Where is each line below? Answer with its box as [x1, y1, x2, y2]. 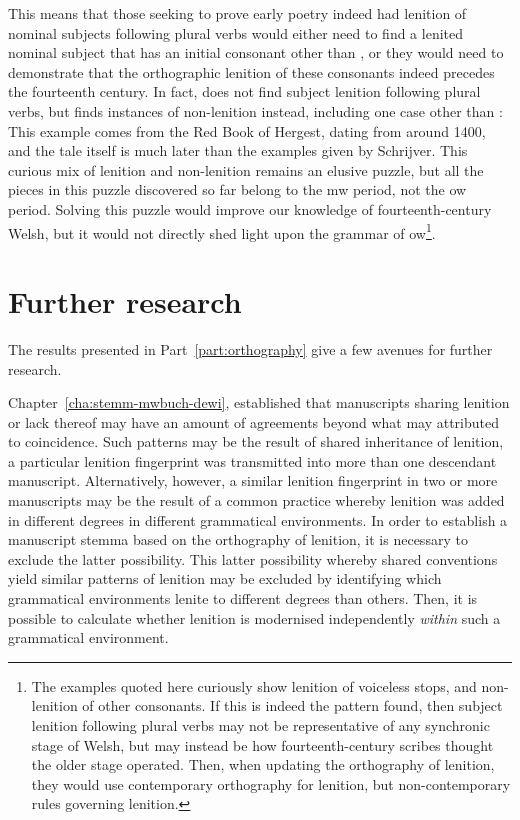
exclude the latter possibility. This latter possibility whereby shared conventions [8, 548, 498, 569]
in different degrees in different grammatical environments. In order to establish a [8, 509, 508, 530]
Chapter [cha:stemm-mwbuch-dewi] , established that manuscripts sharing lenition [8, 392, 510, 413]
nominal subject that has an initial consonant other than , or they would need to [8, 42, 504, 63]
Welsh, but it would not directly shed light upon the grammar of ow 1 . [8, 219, 436, 243]
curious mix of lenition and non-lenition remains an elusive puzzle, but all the [8, 159, 484, 180]
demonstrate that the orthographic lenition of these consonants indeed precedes [8, 61, 495, 82]
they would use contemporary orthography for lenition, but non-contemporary [31, 773, 511, 794]
